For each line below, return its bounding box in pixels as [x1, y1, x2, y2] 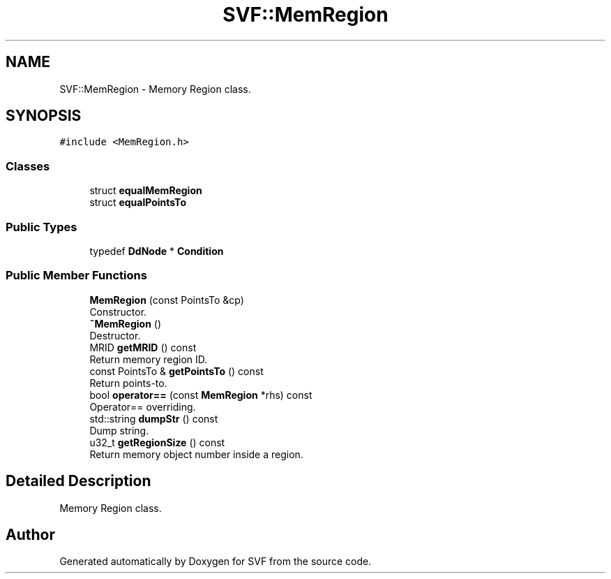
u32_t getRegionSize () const [89, 436, 225, 448]
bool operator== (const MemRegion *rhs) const [89, 388, 312, 401]
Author [6, 525, 55, 543]
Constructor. [89, 305, 147, 318]
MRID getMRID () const [89, 341, 197, 353]
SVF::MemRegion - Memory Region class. [59, 82, 251, 95]
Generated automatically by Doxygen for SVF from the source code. [59, 555, 372, 568]
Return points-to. [89, 376, 167, 389]
